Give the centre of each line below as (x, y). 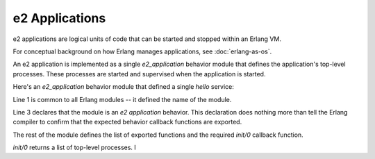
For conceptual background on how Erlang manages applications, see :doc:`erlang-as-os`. (142, 51)
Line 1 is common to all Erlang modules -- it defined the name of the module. (122, 99)
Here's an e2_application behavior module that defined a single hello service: (123, 87)
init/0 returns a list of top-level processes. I (75, 148)
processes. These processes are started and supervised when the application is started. (139, 74)
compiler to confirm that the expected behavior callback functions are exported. (127, 122)
